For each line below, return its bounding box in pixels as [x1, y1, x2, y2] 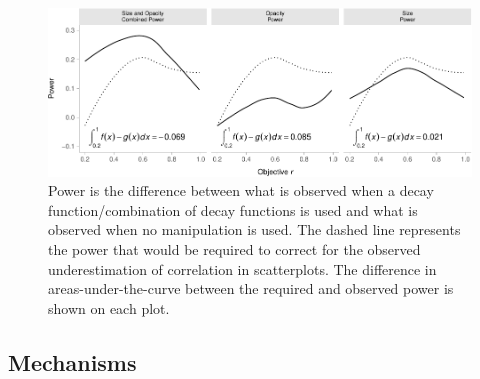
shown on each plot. [48, 297, 170, 318]
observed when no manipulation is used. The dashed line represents [48, 219, 461, 240]
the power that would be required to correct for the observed [48, 239, 421, 260]
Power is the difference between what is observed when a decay [48, 180, 434, 201]
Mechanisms [8, 346, 137, 377]
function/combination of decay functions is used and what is [48, 199, 418, 220]
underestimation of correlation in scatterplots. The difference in [48, 258, 437, 279]
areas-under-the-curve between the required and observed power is [48, 278, 454, 299]
